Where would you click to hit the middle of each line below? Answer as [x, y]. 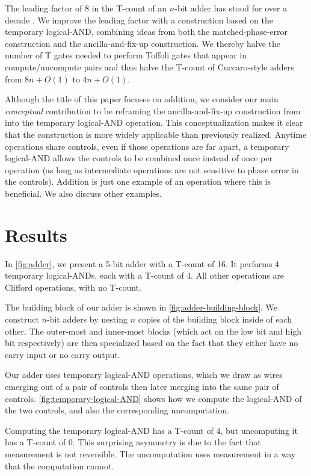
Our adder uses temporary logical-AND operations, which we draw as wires [144, 375]
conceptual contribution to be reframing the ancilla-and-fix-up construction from [153, 110]
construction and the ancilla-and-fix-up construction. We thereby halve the [143, 43]
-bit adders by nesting [87, 319]
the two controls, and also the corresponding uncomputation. [117, 410]
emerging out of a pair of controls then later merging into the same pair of [142, 386]
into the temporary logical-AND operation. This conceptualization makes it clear [154, 122]
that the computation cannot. [60, 465]
